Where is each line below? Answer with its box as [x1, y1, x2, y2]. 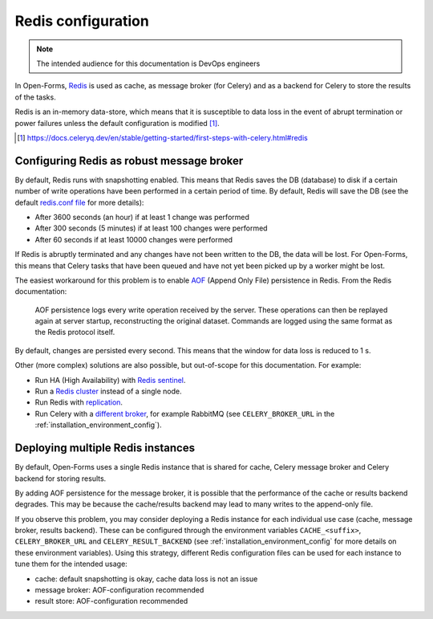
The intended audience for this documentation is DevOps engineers [36, 59, 261, 68]
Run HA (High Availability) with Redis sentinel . [34, 375, 186, 385]
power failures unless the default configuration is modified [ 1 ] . [14, 118, 220, 128]
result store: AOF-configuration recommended [34, 597, 188, 606]
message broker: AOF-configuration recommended [34, 585, 204, 595]
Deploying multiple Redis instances [14, 442, 196, 455]
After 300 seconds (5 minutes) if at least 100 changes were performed [34, 223, 268, 233]
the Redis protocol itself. [34, 328, 115, 337]
